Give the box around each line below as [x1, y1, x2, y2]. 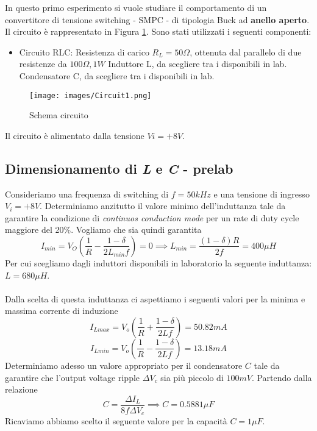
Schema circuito [29, 109, 88, 121]
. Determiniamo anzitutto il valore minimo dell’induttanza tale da [40, 199, 286, 212]
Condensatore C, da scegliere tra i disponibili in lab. [19, 69, 215, 82]
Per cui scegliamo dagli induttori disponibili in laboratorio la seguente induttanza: [5, 256, 312, 269]
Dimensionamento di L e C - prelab [5, 159, 233, 177]
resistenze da [19, 57, 67, 70]
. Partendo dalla [251, 371, 312, 383]
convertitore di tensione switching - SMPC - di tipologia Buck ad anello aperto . [5, 13, 310, 26]
